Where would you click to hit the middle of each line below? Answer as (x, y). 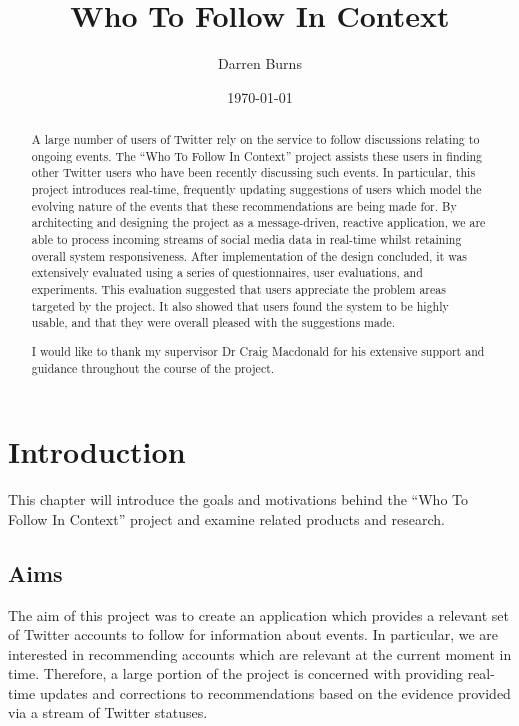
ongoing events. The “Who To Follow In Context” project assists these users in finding (257, 155)
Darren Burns (260, 63)
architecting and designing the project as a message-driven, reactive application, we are (258, 222)
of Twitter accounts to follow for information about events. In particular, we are (253, 634)
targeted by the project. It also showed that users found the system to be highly (240, 305)
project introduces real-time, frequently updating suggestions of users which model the (256, 189)
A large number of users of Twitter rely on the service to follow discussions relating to (255, 139)
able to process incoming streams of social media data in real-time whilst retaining (246, 239)
